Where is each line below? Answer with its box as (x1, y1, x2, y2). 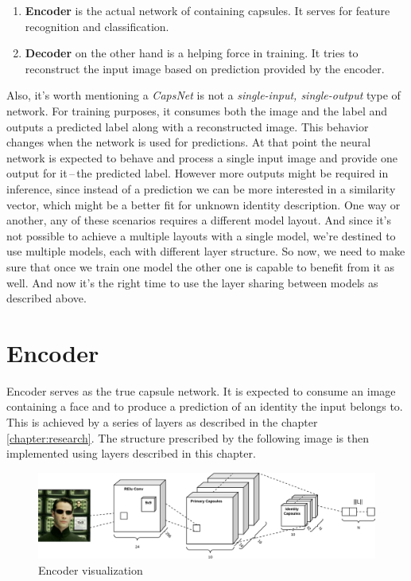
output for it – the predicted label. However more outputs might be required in (6, 165, 389, 181)
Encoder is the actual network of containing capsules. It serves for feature (25, 2, 390, 18)
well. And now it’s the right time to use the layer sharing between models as (6, 274, 378, 290)
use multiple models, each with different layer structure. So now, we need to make (6, 243, 405, 259)
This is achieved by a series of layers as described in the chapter (6, 414, 318, 430)
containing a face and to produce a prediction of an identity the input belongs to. (6, 398, 403, 415)
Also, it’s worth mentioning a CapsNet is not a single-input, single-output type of (6, 87, 401, 103)
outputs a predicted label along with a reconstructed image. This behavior (6, 118, 369, 135)
